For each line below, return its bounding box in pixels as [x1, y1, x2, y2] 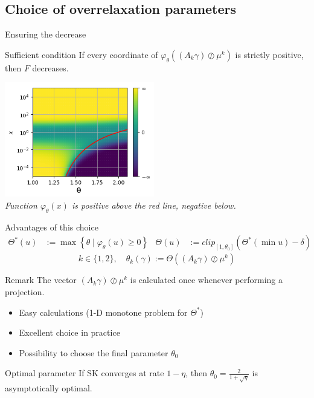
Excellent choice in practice [19, 326, 120, 339]
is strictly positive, [235, 48, 304, 60]
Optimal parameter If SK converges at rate [5, 367, 164, 379]
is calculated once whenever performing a [130, 273, 283, 286]
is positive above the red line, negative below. [71, 198, 236, 211]
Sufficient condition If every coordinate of [5, 48, 158, 60]
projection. [5, 285, 45, 298]
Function [5, 198, 37, 211]
